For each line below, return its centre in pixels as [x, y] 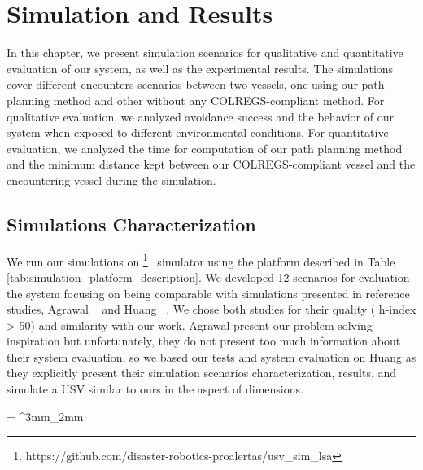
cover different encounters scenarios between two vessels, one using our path [196, 84]
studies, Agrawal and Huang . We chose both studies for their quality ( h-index [211, 309]
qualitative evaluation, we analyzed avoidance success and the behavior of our [200, 116]
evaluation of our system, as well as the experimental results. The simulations [200, 68]
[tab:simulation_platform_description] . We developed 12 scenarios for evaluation [208, 277]
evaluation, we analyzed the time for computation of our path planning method [205, 148]
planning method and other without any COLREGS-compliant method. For [196, 100]
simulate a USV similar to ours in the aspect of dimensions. [155, 389]
